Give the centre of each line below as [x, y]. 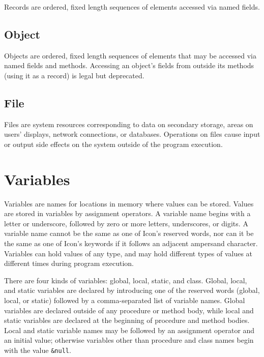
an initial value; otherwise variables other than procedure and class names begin [129, 340]
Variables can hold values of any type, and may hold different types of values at [128, 253]
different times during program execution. [69, 263]
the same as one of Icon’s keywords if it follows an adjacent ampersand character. [131, 243]
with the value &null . [38, 350]
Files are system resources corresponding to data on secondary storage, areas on [129, 124]
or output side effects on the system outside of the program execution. [113, 144]
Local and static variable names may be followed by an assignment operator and [129, 330]
